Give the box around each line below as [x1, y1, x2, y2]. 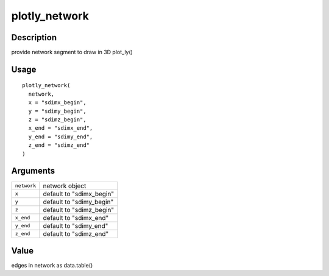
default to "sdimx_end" [43, 213, 109, 222]
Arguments [11, 166, 55, 176]
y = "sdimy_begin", [28, 107, 87, 115]
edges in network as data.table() [11, 262, 93, 269]
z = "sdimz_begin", [28, 116, 87, 123]
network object [43, 182, 87, 190]
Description [11, 32, 57, 43]
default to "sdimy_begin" [43, 197, 114, 206]
